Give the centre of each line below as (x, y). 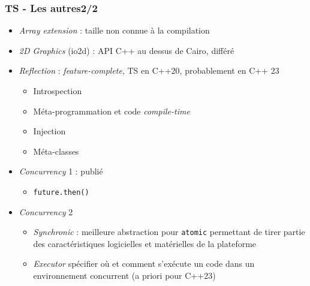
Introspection (58, 91)
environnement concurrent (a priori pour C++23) (124, 276)
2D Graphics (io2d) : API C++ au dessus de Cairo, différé (127, 50)
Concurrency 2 (46, 211)
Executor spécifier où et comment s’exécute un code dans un (144, 264)
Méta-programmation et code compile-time (112, 111)
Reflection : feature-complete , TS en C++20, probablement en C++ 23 (149, 70)
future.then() (61, 192)
